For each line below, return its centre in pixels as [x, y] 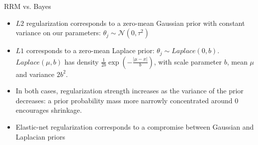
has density [82, 61]
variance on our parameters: [58, 33]
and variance [35, 74]
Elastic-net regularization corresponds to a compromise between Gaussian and [135, 127]
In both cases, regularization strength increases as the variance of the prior [129, 91]
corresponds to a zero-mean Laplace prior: [90, 50]
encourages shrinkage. [49, 110]
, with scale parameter [188, 61]
